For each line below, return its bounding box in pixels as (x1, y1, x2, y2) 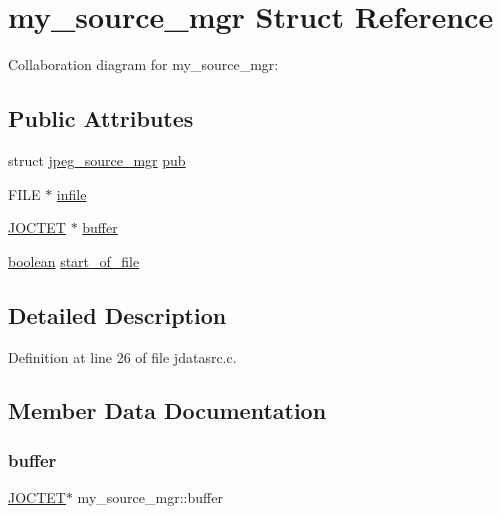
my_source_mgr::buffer (77, 487, 223, 508)
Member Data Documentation (8, 395, 327, 426)
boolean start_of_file (8, 250, 140, 271)
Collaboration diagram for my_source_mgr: (8, 54, 279, 75)
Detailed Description (8, 299, 227, 330)
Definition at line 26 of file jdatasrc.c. (8, 346, 237, 367)
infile (56, 183, 87, 204)
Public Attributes (8, 103, 194, 134)
